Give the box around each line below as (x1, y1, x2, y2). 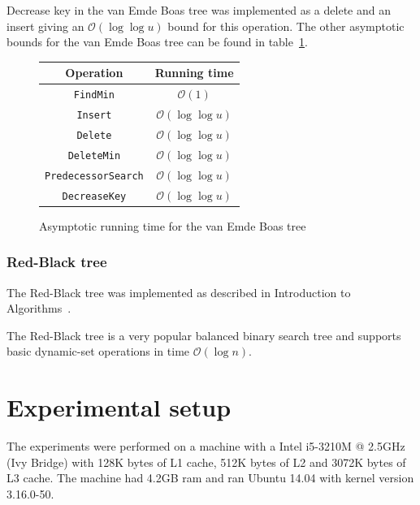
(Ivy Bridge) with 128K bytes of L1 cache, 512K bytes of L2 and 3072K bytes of (6, 453, 406, 470)
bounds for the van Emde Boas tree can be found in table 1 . (6, 33, 308, 50)
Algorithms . (6, 300, 71, 317)
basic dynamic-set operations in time (6, 343, 190, 360)
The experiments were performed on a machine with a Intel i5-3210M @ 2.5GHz (6, 438, 405, 455)
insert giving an (6, 17, 84, 34)
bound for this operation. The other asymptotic (167, 17, 405, 34)
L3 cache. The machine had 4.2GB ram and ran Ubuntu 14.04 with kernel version (6, 469, 414, 486)
